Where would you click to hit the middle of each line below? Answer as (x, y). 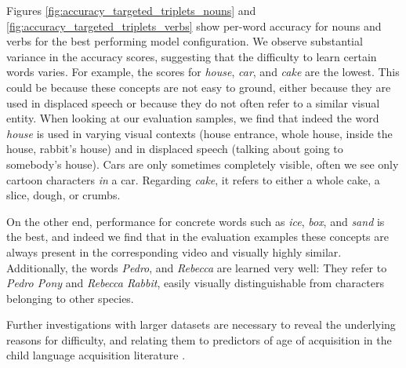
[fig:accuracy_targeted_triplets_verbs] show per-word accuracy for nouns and (194, 26)
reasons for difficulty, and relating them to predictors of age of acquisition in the (199, 339)
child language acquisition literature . (96, 355)
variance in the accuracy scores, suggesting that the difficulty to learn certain (192, 56)
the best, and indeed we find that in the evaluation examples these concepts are (198, 237)
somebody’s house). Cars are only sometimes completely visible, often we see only (203, 164)
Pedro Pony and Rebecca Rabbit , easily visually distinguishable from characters (195, 283)
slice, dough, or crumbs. (63, 195)
